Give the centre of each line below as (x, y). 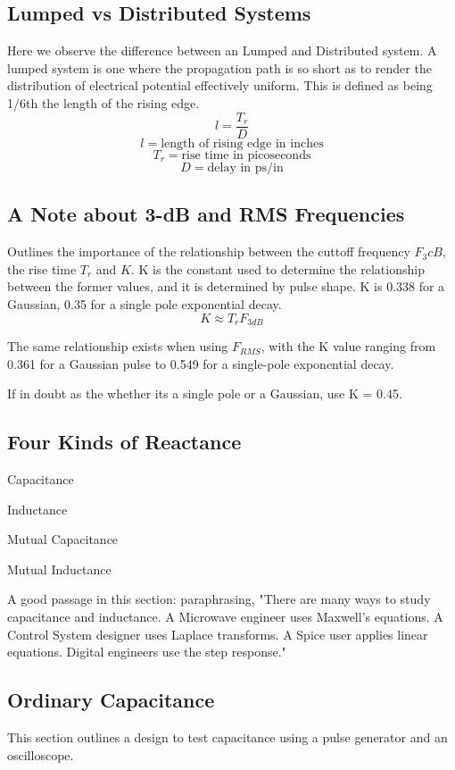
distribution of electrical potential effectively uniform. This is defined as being (220, 85)
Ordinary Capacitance (111, 700)
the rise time (42, 268)
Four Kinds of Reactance (124, 442)
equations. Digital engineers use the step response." (147, 652)
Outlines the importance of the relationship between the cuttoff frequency (209, 251)
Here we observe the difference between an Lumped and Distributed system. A (222, 50)
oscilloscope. (41, 754)
